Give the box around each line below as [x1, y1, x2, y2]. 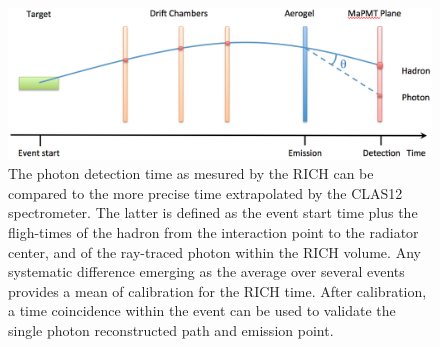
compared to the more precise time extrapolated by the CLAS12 [8, 182, 403, 203]
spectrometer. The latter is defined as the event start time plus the [8, 202, 418, 223]
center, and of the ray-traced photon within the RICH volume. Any [8, 241, 421, 262]
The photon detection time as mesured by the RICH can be [8, 163, 374, 184]
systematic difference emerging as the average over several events [8, 261, 405, 282]
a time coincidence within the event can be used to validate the [8, 300, 396, 321]
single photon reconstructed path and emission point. [8, 319, 334, 340]
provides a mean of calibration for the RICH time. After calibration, [8, 280, 427, 301]
